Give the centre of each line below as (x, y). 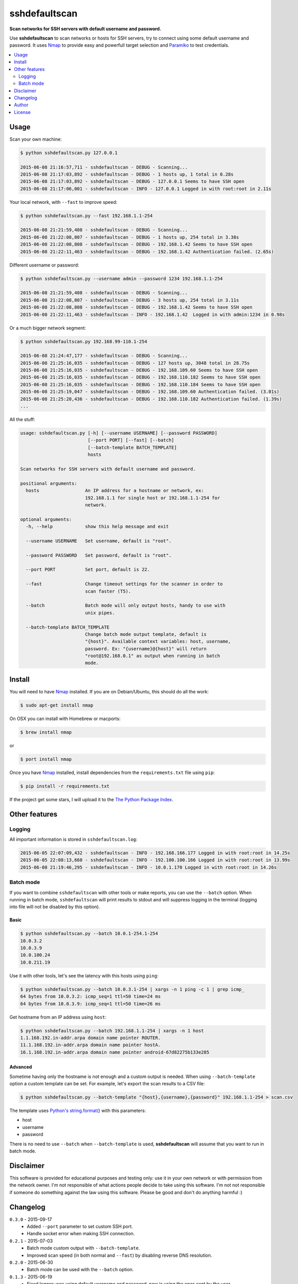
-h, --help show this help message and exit (97, 527)
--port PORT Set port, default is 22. (88, 570)
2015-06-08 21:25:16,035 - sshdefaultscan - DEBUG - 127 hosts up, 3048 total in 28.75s (135, 363)
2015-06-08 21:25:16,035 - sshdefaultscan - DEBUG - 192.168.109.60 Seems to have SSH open (139, 370)
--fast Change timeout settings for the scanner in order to (124, 584)
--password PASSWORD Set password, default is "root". (99, 555)
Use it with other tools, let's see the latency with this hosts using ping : (84, 975)
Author (21, 105)
